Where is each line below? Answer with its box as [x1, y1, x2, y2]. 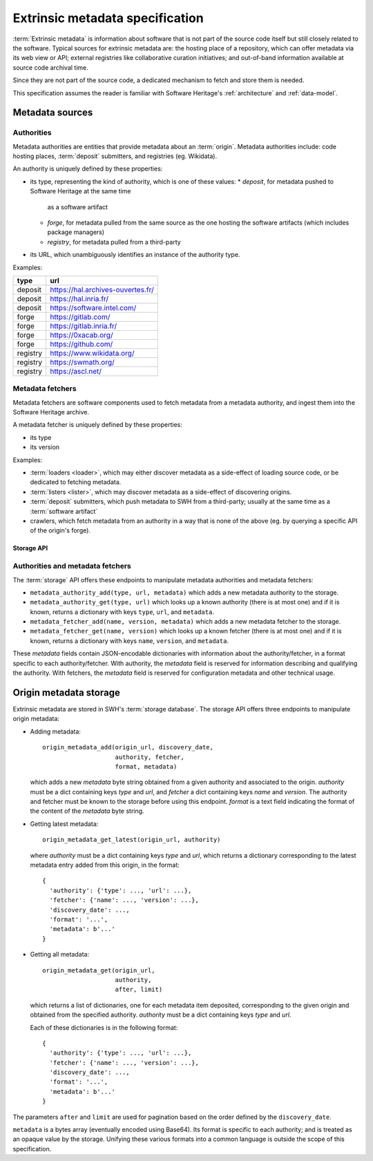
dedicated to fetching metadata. [30, 478, 122, 486]
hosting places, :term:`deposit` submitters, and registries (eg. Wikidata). [12, 152, 218, 160]
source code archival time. [12, 63, 89, 72]
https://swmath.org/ [49, 357, 115, 367]
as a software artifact [47, 202, 108, 211]
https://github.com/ [49, 339, 113, 349]
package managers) [47, 228, 105, 236]
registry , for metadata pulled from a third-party [47, 238, 181, 246]
